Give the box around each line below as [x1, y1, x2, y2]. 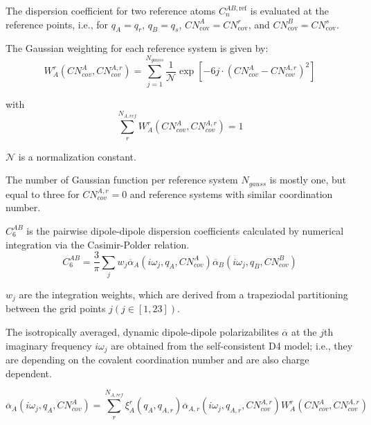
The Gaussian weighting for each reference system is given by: [6, 41, 269, 55]
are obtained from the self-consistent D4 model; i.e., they [111, 338, 353, 352]
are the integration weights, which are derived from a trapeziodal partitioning [19, 287, 348, 301]
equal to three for [6, 186, 80, 201]
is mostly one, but [269, 172, 347, 187]
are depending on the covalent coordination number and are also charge [6, 352, 309, 367]
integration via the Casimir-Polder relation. [6, 237, 190, 251]
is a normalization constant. [18, 149, 136, 163]
